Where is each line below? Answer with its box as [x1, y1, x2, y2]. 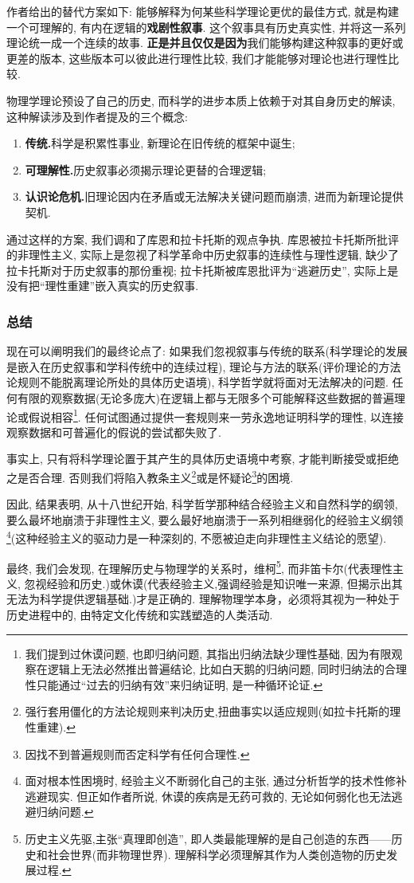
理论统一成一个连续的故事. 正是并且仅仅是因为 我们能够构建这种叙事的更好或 [6, 34, 404, 51]
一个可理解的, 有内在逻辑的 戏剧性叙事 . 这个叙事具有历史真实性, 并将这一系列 [6, 18, 406, 35]
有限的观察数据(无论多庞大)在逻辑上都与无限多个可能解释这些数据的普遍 [17, 389, 394, 406]
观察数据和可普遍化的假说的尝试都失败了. [6, 423, 221, 440]
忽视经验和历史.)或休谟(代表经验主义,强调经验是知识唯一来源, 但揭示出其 [24, 575, 403, 591]
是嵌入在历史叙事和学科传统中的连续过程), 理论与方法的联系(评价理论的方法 [6, 358, 401, 375]
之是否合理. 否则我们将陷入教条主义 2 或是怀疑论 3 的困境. [6, 466, 294, 485]
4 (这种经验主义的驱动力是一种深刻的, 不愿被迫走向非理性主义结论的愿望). [6, 528, 387, 547]
